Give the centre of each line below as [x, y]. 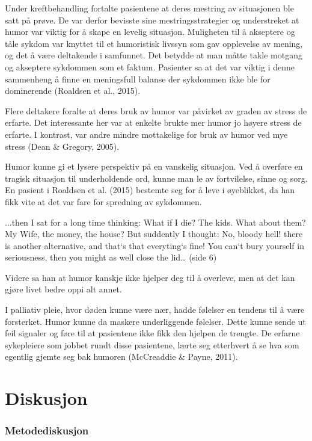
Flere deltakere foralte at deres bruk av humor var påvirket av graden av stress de [156, 110]
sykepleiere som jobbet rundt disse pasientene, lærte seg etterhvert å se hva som [152, 344]
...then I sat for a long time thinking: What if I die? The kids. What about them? [155, 222]
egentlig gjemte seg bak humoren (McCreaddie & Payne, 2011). [121, 356]
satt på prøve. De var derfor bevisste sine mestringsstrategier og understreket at [152, 20]
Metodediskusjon [47, 430]
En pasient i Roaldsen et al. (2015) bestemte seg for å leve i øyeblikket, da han [150, 190]
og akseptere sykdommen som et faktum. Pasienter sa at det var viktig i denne [150, 66]
